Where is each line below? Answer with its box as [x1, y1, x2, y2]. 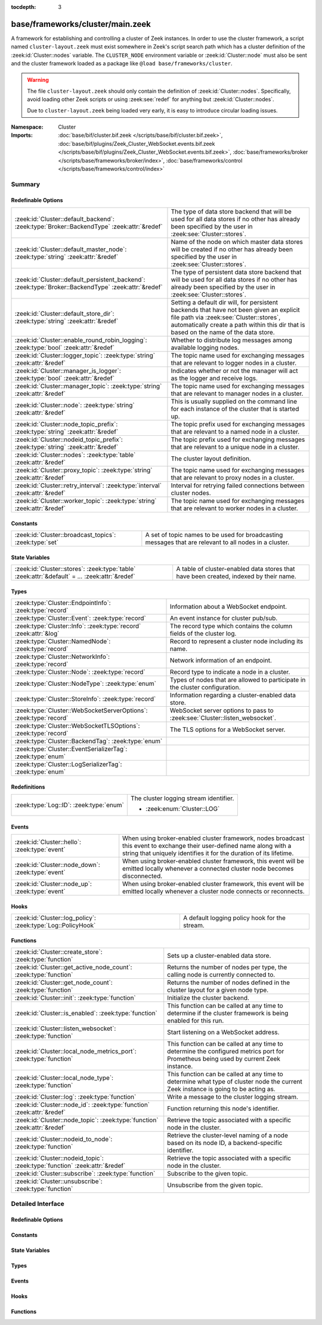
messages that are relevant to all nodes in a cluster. [145, 538, 290, 547]
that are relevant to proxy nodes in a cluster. [171, 473, 295, 481]
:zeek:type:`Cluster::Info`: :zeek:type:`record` [14, 622, 141, 630]
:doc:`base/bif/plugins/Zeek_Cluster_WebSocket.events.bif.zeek [58, 140, 215, 147]
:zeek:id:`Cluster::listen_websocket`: [14, 1024, 116, 1033]
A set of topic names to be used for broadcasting [145, 530, 283, 539]
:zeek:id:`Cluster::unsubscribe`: [14, 1177, 103, 1185]
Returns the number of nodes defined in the [167, 978, 290, 987]
